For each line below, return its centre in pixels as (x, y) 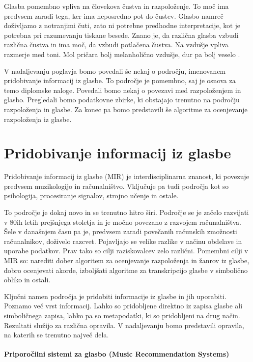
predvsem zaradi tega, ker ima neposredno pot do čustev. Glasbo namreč (114, 15)
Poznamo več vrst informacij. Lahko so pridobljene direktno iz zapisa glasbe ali (123, 306)
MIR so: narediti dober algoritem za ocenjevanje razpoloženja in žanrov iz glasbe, (127, 260)
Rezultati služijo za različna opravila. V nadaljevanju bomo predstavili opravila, (124, 325)
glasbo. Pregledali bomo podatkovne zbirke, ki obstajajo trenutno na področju (122, 100)
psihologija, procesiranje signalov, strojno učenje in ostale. (91, 196)
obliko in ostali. (27, 280)
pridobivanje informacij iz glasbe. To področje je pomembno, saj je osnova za (120, 80)
